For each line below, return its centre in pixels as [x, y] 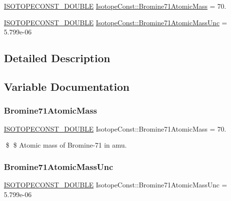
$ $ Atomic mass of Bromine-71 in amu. [66, 145]
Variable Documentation [67, 86]
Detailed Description [57, 58]
